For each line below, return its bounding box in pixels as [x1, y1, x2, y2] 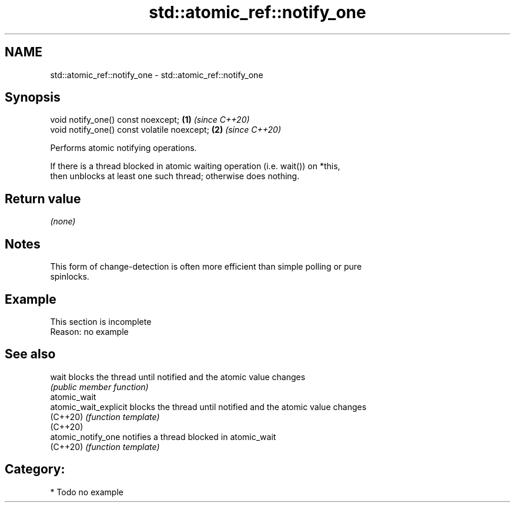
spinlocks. [50, 271, 89, 282]
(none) [50, 216, 76, 227]
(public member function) [50, 381, 149, 392]
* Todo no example [50, 486, 123, 497]
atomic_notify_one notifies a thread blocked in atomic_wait [50, 431, 276, 442]
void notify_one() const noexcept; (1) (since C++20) [50, 115, 250, 125]
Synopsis [5, 90, 61, 105]
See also [5, 347, 56, 362]
